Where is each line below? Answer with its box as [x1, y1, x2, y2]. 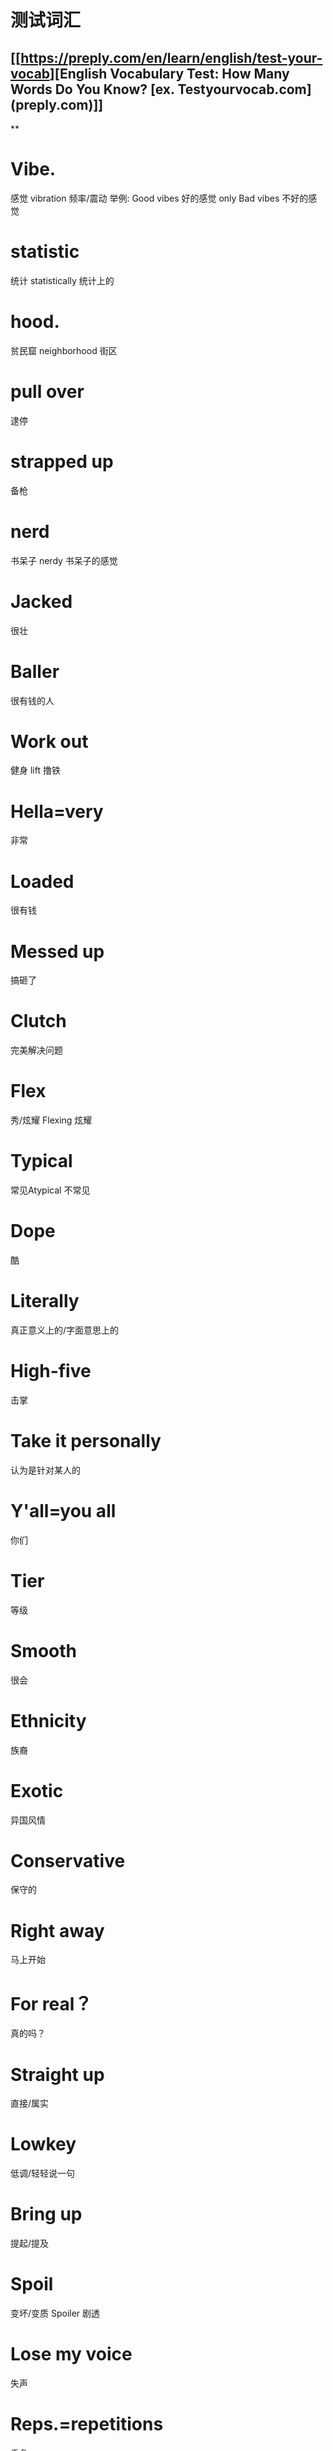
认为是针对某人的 [10, 1464, 81, 1476]
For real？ [10, 1992, 93, 2015]
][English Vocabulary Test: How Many [49, 65, 290, 82]
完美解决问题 [10, 1044, 63, 1056]
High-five [10, 1360, 92, 1383]
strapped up [10, 450, 114, 473]
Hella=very [10, 800, 104, 823]
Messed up [10, 940, 105, 963]
